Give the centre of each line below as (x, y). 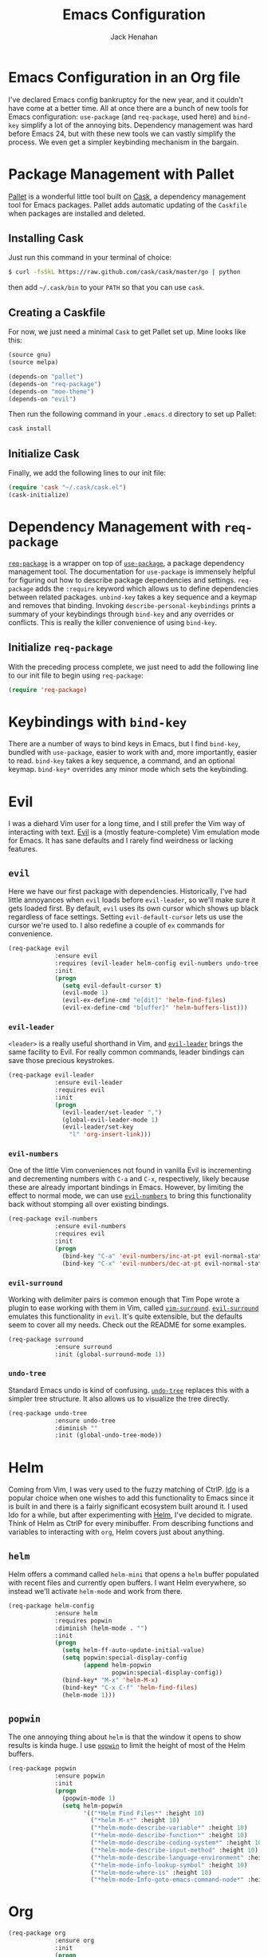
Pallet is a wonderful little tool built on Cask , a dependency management (127, 196)
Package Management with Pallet (121, 174)
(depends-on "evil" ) (43, 399)
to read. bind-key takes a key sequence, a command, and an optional (122, 761)
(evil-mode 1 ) (85, 993)
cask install (30, 429)
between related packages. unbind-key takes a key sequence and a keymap (133, 597)
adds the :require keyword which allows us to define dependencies (147, 588)
